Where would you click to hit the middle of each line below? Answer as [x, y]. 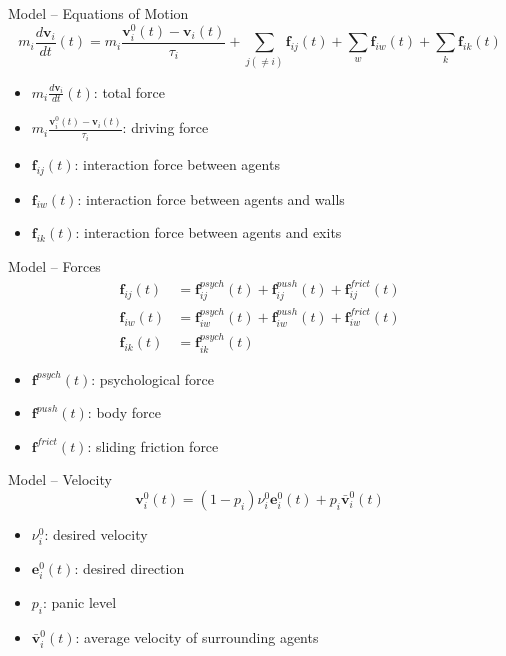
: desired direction [129, 568]
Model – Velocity [60, 479]
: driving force [165, 127]
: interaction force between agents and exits [208, 232]
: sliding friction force [153, 445]
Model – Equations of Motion [98, 13]
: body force [124, 412]
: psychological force [152, 378]
